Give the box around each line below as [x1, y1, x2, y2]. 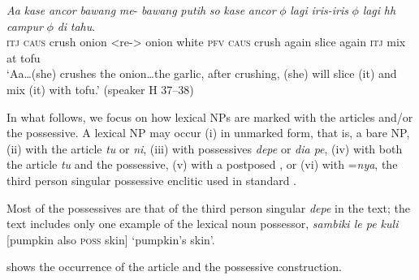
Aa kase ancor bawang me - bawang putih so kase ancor [6, 2, 276, 18]
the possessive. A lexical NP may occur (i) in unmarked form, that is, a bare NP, [6, 124, 410, 141]
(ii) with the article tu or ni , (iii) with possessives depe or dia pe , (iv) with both [6, 140, 403, 157]
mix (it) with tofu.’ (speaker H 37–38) [6, 80, 194, 97]
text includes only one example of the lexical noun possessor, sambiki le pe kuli [6, 215, 399, 232]
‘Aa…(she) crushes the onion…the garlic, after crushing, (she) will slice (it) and [6, 65, 397, 82]
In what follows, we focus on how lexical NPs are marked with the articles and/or [6, 108, 413, 125]
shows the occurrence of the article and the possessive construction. [6, 258, 342, 275]
